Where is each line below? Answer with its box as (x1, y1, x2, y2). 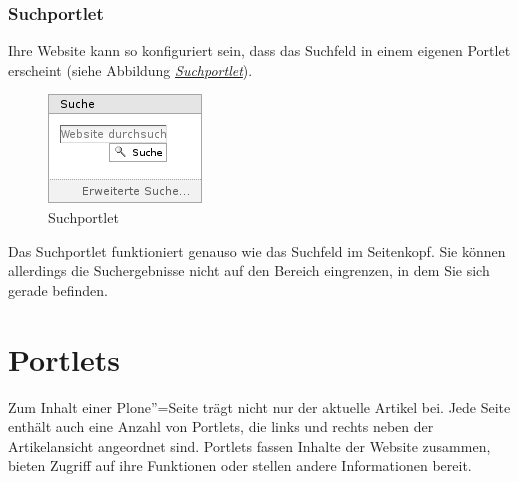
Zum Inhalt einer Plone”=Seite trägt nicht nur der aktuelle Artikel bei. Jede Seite (8, 396, 511, 417)
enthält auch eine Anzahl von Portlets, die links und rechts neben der (8, 416, 434, 437)
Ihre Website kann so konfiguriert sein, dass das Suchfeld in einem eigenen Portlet (8, 40, 511, 61)
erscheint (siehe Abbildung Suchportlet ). (8, 59, 253, 80)
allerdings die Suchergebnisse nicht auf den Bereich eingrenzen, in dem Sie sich (8, 260, 490, 281)
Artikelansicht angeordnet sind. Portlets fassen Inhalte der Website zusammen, (8, 435, 491, 456)
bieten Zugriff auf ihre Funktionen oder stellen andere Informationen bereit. (8, 455, 472, 476)
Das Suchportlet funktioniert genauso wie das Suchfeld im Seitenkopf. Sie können (8, 240, 506, 261)
